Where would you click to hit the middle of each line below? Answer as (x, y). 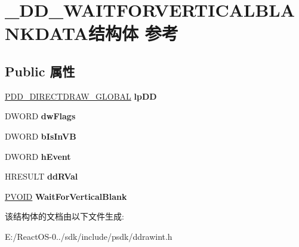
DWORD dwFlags (40, 116)
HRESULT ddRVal (41, 176)
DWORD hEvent (38, 156)
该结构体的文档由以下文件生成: (64, 216)
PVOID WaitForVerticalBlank (66, 196)
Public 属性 (40, 71)
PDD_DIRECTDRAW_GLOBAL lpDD (81, 96)
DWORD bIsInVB (41, 136)
